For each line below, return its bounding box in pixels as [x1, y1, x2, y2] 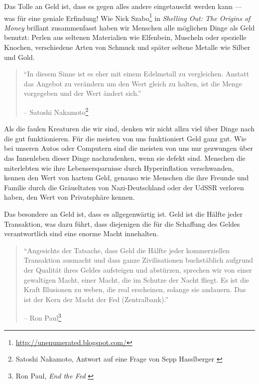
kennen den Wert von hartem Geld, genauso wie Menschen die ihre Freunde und [4, 172, 249, 183]
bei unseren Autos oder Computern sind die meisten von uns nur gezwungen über [4, 143, 253, 153]
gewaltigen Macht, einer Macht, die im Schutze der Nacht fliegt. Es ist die [23, 274, 250, 285]
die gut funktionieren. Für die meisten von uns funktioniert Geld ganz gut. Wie [4, 133, 247, 143]
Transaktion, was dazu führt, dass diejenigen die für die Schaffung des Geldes [4, 218, 240, 229]
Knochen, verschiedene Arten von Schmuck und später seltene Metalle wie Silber [4, 42, 251, 52]
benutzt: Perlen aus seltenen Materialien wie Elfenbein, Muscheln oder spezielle [4, 32, 247, 42]
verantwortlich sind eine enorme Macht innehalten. [4, 228, 159, 239]
